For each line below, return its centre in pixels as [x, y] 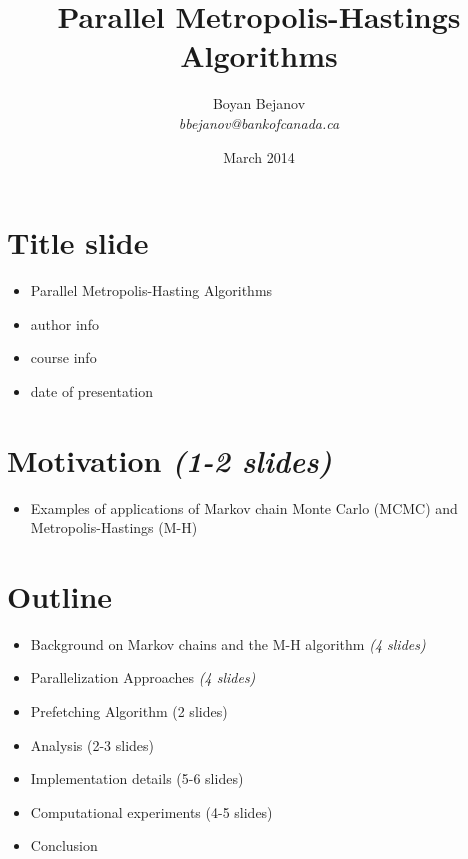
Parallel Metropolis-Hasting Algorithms [151, 290]
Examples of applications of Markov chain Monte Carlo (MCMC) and [244, 507]
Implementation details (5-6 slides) [137, 778]
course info [63, 357]
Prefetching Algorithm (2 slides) [129, 711]
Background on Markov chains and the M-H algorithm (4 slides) [228, 643]
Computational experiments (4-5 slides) [151, 811]
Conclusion [64, 845]
